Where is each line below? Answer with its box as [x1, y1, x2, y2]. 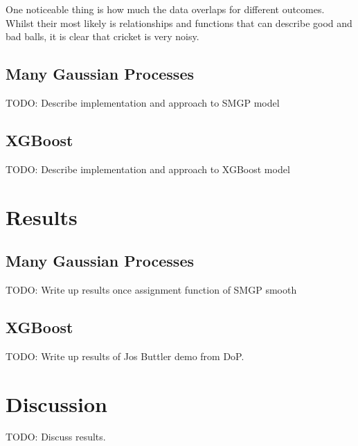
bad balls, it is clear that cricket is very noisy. [6, 29, 199, 44]
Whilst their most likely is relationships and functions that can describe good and [6, 15, 352, 30]
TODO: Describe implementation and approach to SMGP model [6, 95, 280, 109]
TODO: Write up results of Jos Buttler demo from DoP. [6, 348, 244, 363]
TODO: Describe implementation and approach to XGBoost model [6, 161, 290, 176]
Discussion [6, 389, 107, 418]
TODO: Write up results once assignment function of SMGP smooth [6, 282, 297, 296]
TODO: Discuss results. [6, 429, 106, 444]
